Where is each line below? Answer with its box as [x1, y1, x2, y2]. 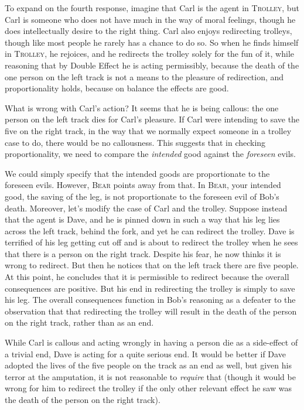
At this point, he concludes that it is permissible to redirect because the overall [5, 271, 289, 283]
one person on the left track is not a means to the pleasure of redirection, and [5, 70, 284, 83]
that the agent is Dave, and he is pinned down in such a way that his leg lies [5, 213, 280, 225]
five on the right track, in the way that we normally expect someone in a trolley [5, 124, 292, 136]
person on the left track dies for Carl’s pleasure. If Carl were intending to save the [5, 113, 300, 125]
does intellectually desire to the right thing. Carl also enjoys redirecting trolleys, [5, 25, 292, 37]
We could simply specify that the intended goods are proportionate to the [5, 167, 270, 179]
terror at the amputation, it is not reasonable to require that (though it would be [5, 370, 296, 382]
